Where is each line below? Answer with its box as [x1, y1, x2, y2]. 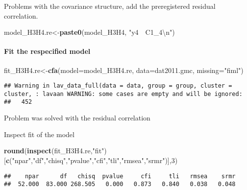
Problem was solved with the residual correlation [4, 113, 150, 123]
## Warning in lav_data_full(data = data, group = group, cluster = [4, 82, 232, 90]
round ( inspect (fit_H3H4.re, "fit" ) [4, 145, 107, 156]
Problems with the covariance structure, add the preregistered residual [4, 1, 216, 11]
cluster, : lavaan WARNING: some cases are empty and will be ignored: [4, 90, 243, 97]
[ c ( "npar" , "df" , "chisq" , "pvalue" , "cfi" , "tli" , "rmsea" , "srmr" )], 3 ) [4, 155, 178, 165]
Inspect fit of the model [4, 129, 74, 139]
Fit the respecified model [4, 46, 91, 56]
